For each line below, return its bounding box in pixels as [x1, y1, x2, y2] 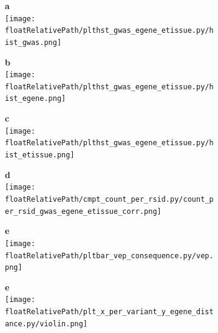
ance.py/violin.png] [5, 319, 88, 328]
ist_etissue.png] [5, 151, 75, 160]
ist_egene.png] [5, 94, 66, 103]
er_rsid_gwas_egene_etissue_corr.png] [5, 207, 162, 216]
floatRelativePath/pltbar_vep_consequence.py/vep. [5, 251, 214, 260]
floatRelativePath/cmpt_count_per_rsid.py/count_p [5, 194, 214, 204]
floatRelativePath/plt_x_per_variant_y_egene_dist [5, 307, 214, 317]
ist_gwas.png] [5, 38, 62, 47]
